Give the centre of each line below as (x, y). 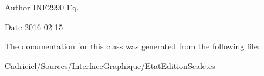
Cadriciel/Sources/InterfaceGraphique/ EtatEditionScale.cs (110, 65)
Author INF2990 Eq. (42, 7)
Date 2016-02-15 (34, 26)
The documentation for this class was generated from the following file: (132, 46)
